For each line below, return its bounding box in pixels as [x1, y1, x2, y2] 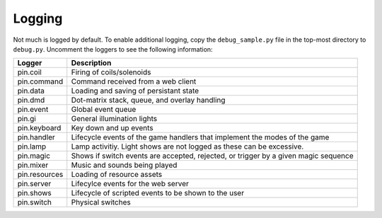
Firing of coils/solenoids [71, 67, 151, 77]
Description [71, 58, 112, 68]
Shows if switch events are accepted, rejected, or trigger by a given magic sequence [71, 151, 354, 161]
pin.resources [17, 170, 64, 180]
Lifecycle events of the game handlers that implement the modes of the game [71, 132, 330, 142]
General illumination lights [71, 114, 158, 124]
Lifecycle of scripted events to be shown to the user [71, 188, 244, 198]
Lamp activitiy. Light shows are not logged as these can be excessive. [71, 142, 304, 151]
